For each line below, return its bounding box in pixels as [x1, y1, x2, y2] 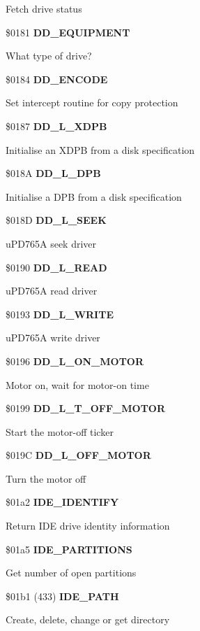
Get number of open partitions [6, 565, 137, 580]
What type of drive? [6, 48, 92, 63]
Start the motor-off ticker [6, 424, 114, 439]
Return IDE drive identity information [6, 518, 170, 533]
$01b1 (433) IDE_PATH [6, 588, 119, 603]
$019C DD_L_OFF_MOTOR [6, 448, 151, 462]
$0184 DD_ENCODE [6, 71, 108, 86]
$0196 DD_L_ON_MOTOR [6, 353, 144, 368]
